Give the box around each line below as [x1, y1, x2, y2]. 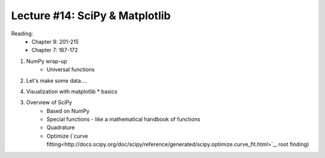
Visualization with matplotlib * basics [26, 87, 117, 95]
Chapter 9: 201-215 [31, 38, 79, 45]
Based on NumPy [46, 107, 90, 114]
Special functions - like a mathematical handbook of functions [46, 116, 201, 123]
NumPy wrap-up [26, 57, 67, 65]
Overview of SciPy [26, 99, 72, 106]
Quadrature [46, 124, 75, 131]
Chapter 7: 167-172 [31, 47, 78, 54]
